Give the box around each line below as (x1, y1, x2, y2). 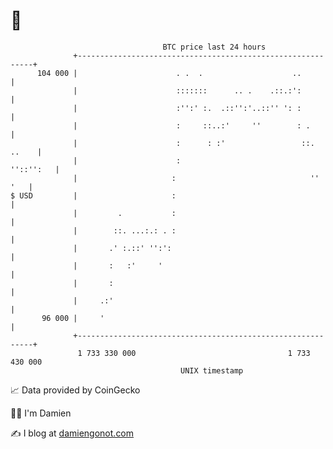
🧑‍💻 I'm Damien (10, 407, 72, 419)
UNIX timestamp (180, 365, 244, 376)
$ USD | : (10, 190, 177, 201)
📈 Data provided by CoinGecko (10, 384, 141, 396)
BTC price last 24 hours (162, 42, 267, 52)
